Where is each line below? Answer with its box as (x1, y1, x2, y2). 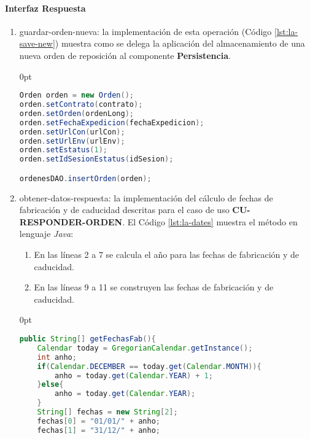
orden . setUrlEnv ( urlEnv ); (19, 136, 125, 146)
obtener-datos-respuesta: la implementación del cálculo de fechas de (19, 191, 273, 204)
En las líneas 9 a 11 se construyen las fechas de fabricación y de (34, 281, 274, 293)
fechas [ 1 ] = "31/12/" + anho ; (37, 425, 161, 435)
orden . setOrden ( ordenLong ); (19, 109, 134, 118)
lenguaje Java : (19, 227, 74, 240)
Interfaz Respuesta (5, 1, 86, 14)
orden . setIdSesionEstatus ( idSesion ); (19, 155, 174, 164)
